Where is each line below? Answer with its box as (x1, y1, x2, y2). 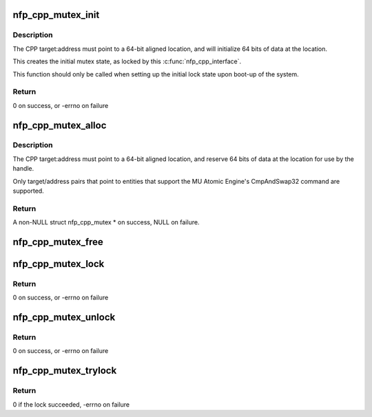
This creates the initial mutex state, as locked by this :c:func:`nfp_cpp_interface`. (12, 57, 241, 65)
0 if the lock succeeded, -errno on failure (12, 400, 130, 409)
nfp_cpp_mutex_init (12, 9, 100, 21)
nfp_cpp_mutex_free (12, 236, 103, 248)
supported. (12, 186, 44, 195)
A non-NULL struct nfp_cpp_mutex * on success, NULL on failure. (12, 218, 200, 226)
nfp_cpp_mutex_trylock (12, 365, 117, 376)
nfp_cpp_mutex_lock (12, 258, 105, 270)
